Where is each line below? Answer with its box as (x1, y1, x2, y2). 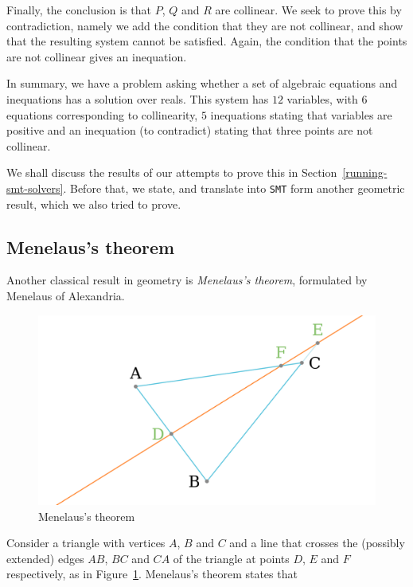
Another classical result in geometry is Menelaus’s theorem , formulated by (6, 272, 368, 288)
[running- (342, 164, 388, 181)
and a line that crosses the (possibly (229, 534, 405, 551)
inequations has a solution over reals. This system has (6, 90, 269, 107)
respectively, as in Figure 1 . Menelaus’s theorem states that (6, 565, 298, 582)
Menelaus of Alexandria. (6, 287, 125, 303)
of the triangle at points (173, 550, 290, 566)
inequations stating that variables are (210, 106, 392, 123)
